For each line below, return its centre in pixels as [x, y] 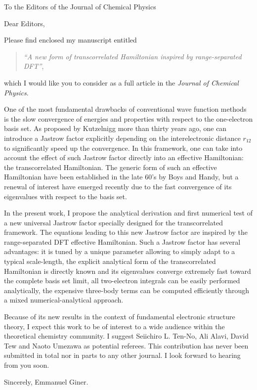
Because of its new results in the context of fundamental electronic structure [120, 317]
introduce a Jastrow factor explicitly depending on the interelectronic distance [122, 138]
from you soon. [27, 365]
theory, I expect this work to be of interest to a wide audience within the [114, 326]
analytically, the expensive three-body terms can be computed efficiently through [127, 290]
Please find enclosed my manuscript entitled [70, 40]
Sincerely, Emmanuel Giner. [46, 381]
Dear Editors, [24, 23]
